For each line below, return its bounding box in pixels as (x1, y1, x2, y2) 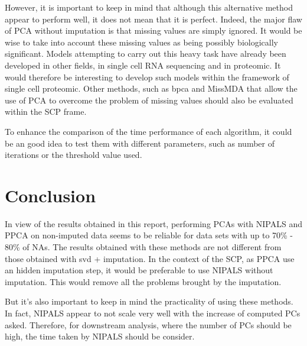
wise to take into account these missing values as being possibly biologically (5, 35, 278, 48)
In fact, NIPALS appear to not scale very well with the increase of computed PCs (5, 307, 301, 319)
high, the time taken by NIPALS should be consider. (5, 330, 195, 342)
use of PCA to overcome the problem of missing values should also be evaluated (5, 93, 293, 106)
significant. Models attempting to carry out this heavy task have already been (5, 47, 286, 60)
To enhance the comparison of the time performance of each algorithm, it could (5, 125, 292, 137)
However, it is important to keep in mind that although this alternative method (5, 1, 293, 13)
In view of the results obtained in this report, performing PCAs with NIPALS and (5, 217, 302, 229)
